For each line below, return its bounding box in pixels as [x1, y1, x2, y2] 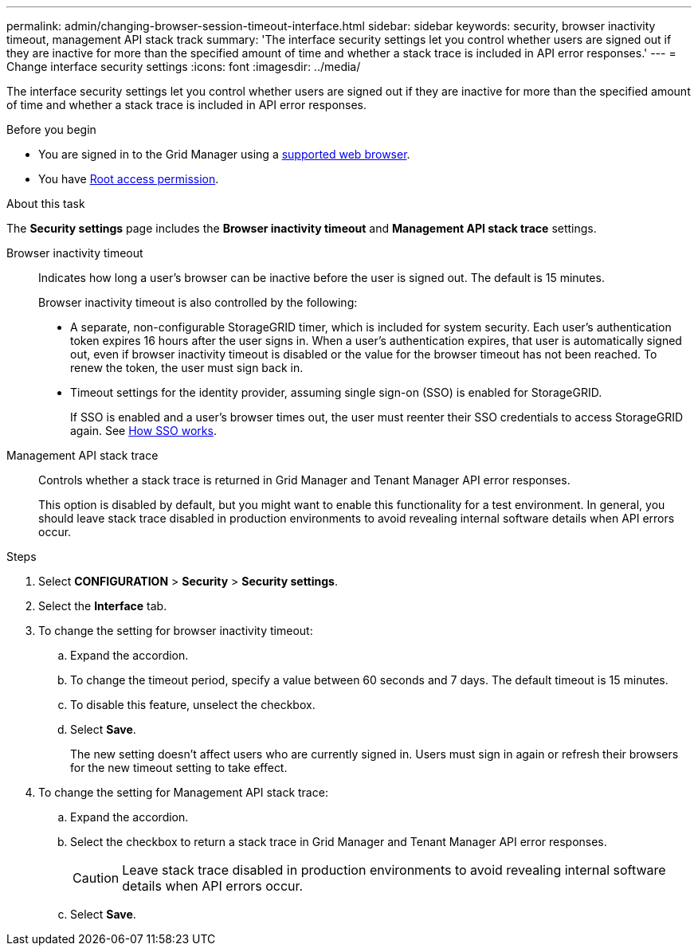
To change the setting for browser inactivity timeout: [38, 624, 313, 637]
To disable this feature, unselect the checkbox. [70, 698, 316, 711]
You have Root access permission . [38, 172, 219, 186]
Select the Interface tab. [38, 599, 167, 613]
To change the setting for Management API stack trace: [38, 785, 328, 799]
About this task [6, 197, 85, 210]
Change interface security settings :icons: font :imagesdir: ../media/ [6, 60, 361, 73]
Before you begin [6, 123, 96, 136]
